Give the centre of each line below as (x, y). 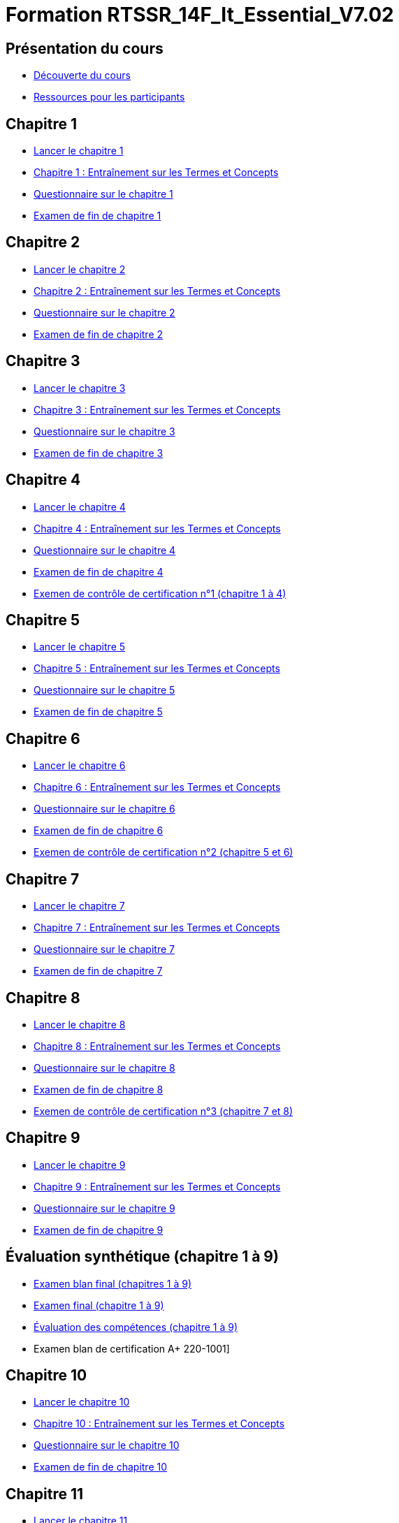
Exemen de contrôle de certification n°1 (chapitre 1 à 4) (160, 593)
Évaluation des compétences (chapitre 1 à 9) (136, 1327)
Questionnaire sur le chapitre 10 (107, 1445)
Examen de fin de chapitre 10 (101, 1467)
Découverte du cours (82, 75)
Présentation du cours (85, 48)
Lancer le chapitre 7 (79, 906)
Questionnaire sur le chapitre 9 (104, 1208)
